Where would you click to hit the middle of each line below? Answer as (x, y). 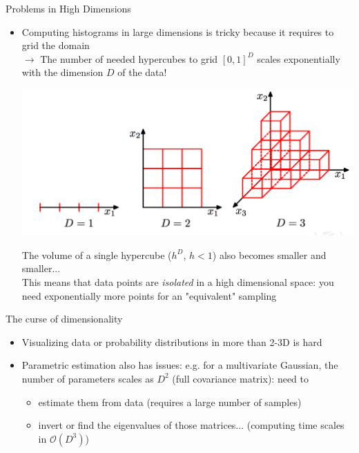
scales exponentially (299, 58)
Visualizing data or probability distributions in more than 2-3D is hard (172, 341)
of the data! (142, 72)
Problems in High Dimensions (68, 8)
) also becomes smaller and (269, 254)
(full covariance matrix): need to (240, 378)
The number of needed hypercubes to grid (129, 58)
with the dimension (62, 72)
